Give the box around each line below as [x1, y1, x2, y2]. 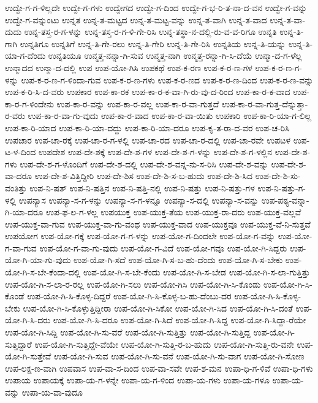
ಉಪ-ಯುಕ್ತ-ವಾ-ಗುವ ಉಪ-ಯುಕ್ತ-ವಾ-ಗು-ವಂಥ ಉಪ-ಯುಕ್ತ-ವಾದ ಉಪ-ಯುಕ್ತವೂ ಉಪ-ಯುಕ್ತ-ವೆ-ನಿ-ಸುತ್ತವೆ [5, 217, 311, 230]
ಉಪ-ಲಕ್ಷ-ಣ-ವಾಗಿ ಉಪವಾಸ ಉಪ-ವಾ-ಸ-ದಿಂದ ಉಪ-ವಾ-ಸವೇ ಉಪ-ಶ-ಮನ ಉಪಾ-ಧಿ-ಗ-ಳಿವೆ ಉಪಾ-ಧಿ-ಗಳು [5, 361, 313, 374]
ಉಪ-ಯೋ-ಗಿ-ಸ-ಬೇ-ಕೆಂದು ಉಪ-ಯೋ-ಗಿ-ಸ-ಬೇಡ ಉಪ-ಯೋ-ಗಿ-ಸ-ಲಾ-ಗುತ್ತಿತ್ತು [83, 266, 310, 278]
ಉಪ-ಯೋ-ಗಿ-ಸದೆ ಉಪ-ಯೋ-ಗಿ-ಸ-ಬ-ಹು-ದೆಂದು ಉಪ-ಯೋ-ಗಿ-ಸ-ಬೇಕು [74, 253, 283, 266]
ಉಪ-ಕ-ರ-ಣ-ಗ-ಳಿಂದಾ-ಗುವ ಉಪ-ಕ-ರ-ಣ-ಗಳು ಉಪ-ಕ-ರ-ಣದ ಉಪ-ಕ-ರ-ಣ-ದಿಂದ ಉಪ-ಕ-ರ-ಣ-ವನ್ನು [21, 73, 314, 86]
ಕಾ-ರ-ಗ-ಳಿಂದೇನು [5, 97, 54, 110]
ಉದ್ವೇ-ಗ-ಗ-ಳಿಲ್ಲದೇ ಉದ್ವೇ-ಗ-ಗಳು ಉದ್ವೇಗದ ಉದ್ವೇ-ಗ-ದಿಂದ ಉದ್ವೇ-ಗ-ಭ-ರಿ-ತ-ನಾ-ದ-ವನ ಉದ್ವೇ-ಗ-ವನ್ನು [5, 1, 308, 13]
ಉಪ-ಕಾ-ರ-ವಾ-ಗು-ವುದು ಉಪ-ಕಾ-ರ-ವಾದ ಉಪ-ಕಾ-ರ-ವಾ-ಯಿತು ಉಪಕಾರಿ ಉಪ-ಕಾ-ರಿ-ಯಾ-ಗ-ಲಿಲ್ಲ [28, 109, 312, 122]
